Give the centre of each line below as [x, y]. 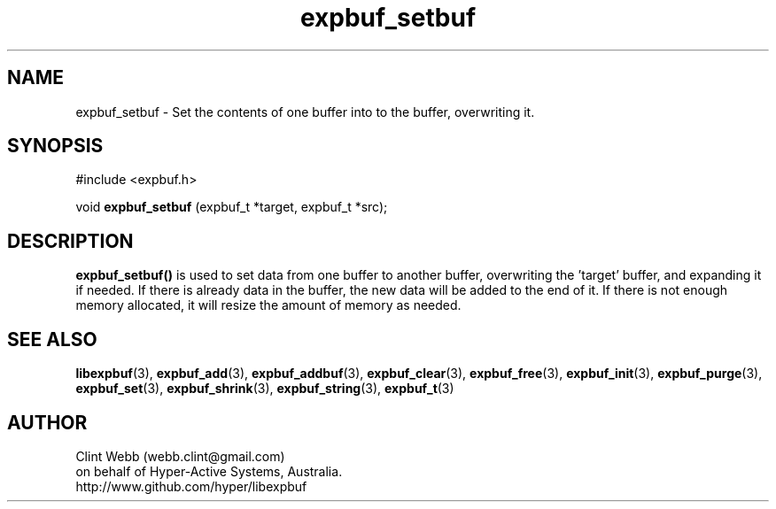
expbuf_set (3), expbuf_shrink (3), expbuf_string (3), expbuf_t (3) [265, 389]
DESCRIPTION [70, 241]
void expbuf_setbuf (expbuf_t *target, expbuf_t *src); [232, 207]
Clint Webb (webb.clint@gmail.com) [180, 456]
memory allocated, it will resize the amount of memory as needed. [268, 305]
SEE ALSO [52, 339]
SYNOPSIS [55, 146]
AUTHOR [47, 422]
